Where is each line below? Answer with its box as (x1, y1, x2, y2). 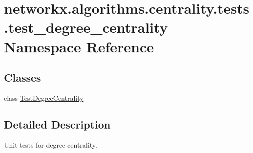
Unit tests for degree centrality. (4, 139, 97, 150)
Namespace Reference (4, 36, 154, 56)
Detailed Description (4, 116, 111, 131)
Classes (4, 70, 41, 85)
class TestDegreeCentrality (4, 92, 84, 103)
